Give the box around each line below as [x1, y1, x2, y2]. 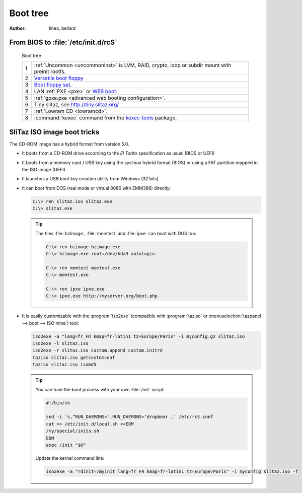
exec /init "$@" [46, 442, 87, 448]
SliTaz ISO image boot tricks [9, 127, 100, 136]
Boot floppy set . [34, 81, 72, 88]
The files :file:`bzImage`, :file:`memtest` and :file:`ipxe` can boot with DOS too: [35, 230, 196, 236]
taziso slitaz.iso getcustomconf [32, 355, 115, 360]
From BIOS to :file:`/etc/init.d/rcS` [9, 38, 118, 47]
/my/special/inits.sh [46, 428, 100, 434]
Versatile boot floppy [34, 75, 84, 82]
